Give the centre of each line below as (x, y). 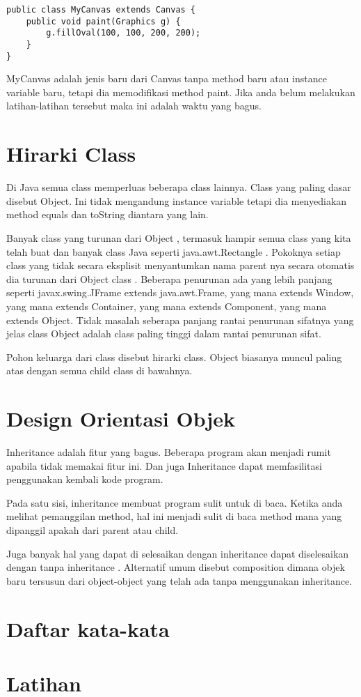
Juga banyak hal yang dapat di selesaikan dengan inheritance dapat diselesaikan (178, 553)
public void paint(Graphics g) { (103, 21)
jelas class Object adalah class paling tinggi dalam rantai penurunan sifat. (164, 334)
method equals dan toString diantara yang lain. (107, 214)
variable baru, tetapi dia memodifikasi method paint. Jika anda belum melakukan (181, 92)
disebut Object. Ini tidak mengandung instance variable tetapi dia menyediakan (177, 200)
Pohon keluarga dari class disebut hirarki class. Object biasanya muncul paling (174, 357)
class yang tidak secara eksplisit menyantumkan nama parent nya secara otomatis (180, 265)
